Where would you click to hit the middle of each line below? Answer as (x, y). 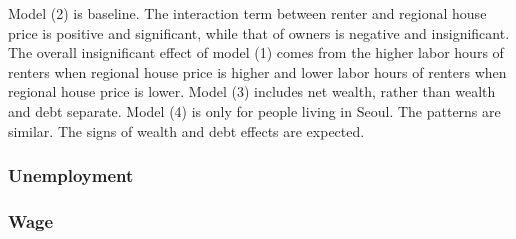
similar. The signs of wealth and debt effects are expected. (186, 130)
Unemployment (71, 175)
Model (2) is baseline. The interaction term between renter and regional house (247, 13)
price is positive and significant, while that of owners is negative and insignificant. (259, 32)
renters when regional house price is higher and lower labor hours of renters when (257, 71)
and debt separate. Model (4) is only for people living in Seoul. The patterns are (254, 110)
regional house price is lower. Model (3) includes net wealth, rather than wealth (252, 91)
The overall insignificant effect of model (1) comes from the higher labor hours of (256, 52)
